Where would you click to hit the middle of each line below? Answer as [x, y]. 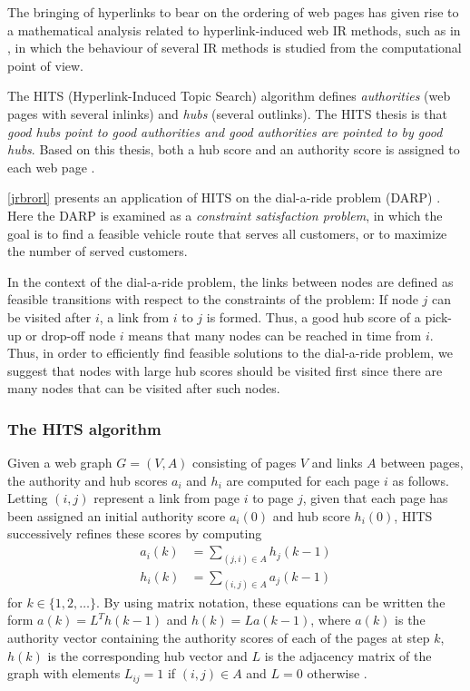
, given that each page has [375, 498]
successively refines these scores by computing [135, 533]
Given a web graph [60, 463]
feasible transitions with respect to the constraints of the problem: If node [213, 299]
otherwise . [337, 673]
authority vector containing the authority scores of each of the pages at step [219, 638]
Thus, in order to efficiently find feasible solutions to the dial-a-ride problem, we [230, 353]
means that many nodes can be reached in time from [275, 335]
